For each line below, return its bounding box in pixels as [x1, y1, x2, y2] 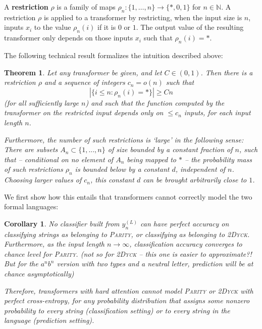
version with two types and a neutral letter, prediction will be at [57, 258, 253, 269]
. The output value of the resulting [136, 22, 244, 32]
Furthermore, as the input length [4, 239, 104, 249]
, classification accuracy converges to [129, 239, 242, 249]
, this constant [90, 174, 134, 185]
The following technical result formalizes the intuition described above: [4, 50, 223, 60]
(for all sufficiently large [4, 97, 79, 108]
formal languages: [4, 201, 59, 212]
